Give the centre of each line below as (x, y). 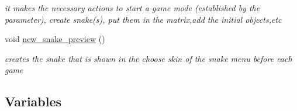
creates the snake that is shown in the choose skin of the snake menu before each (148, 58)
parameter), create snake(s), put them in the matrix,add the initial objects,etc (143, 19)
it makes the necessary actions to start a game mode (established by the (132, 8)
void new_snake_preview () (55, 39)
